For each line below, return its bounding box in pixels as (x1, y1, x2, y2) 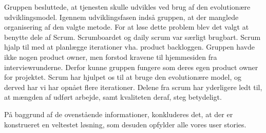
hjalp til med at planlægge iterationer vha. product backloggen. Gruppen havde (4, 41, 255, 52)
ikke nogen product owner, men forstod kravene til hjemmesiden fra (4, 51, 217, 62)
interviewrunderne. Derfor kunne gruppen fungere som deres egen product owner (4, 61, 258, 72)
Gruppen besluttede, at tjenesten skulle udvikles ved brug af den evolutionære (4, 2, 251, 12)
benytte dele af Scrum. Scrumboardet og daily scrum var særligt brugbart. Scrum (4, 31, 261, 42)
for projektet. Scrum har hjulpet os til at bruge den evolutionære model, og (4, 72, 241, 82)
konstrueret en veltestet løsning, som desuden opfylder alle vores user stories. (4, 119, 246, 129)
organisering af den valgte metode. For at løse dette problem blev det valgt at (4, 21, 249, 32)
